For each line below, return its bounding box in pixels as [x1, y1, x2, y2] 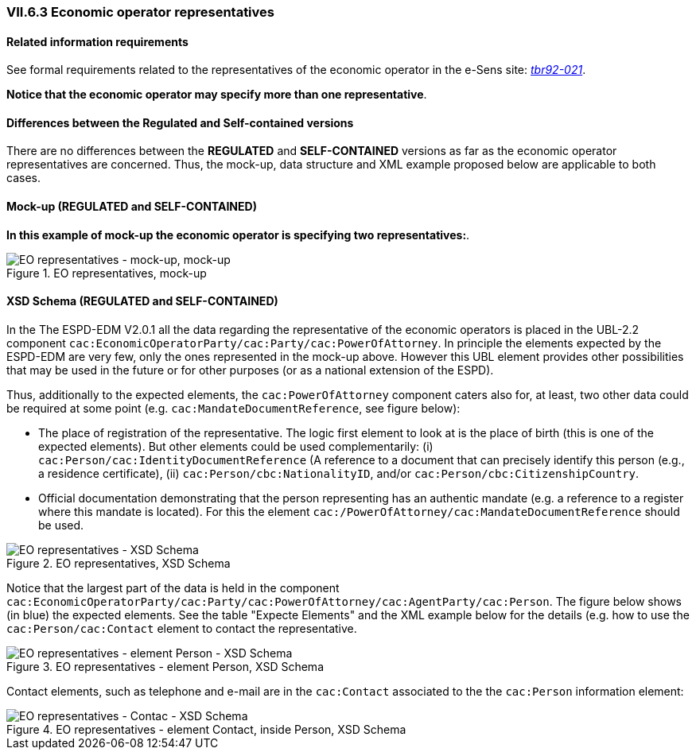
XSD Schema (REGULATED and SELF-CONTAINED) [6, 294, 278, 308]
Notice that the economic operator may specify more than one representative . [6, 87, 427, 102]
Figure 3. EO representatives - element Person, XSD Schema [6, 659, 324, 673]
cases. [6, 171, 41, 185]
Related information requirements [6, 34, 189, 48]
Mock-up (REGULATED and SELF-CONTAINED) [6, 200, 257, 214]
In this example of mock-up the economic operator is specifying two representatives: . [6, 227, 470, 242]
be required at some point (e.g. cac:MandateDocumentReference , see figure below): [6, 401, 461, 415]
